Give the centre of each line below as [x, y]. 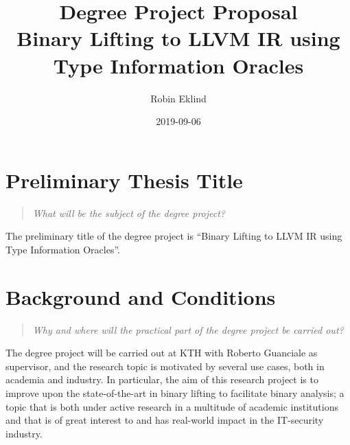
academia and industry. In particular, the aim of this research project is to [162, 379]
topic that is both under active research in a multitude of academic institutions [172, 406]
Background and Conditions [141, 296]
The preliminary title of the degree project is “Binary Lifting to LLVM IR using [174, 236]
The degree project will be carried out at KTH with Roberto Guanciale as [162, 353]
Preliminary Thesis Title [124, 180]
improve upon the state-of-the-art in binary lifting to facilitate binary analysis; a [175, 392]
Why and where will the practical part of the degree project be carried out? [188, 329]
